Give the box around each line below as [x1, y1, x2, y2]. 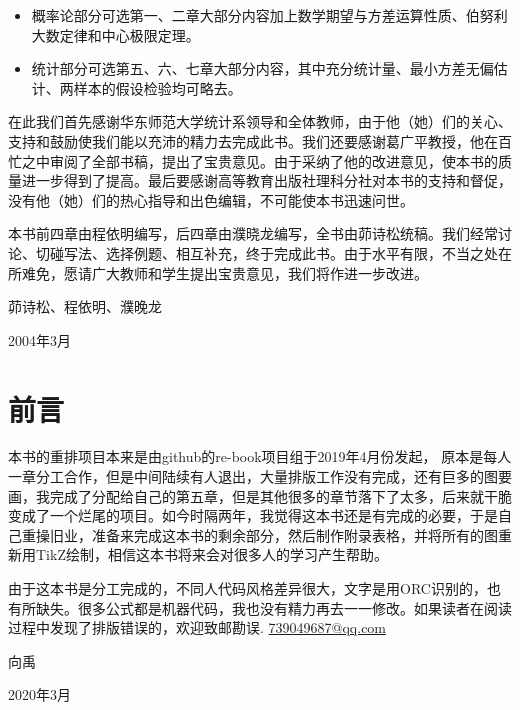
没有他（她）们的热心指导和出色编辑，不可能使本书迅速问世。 [8, 189, 414, 210]
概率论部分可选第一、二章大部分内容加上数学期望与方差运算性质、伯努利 [31, 5, 508, 25]
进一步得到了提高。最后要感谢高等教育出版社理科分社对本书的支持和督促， [21, 170, 512, 191]
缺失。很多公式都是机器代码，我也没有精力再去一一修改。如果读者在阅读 [35, 597, 512, 618]
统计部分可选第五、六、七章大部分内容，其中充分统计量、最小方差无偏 [31, 58, 494, 79]
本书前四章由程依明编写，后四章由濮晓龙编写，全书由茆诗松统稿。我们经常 [8, 223, 498, 244]
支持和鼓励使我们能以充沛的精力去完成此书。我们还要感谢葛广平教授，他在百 [8, 130, 512, 151]
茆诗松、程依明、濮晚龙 [8, 296, 162, 317]
